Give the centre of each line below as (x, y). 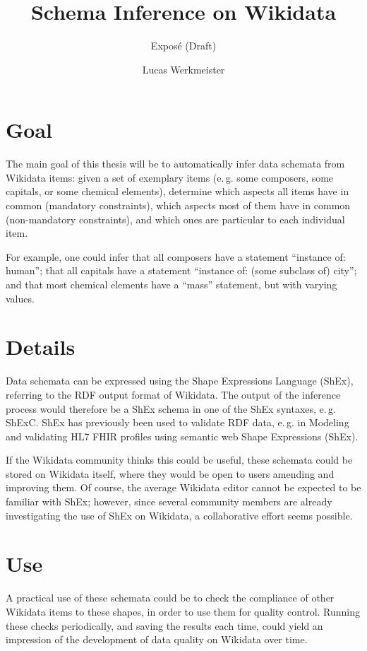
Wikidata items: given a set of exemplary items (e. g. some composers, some (170, 177)
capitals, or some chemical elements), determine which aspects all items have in (178, 191)
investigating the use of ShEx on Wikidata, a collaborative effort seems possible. (179, 515)
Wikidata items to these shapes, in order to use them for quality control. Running (183, 611)
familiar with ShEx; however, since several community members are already (169, 502)
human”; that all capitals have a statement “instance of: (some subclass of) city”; (181, 270)
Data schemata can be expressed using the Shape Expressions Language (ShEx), (180, 381)
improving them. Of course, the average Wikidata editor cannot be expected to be (183, 487)
